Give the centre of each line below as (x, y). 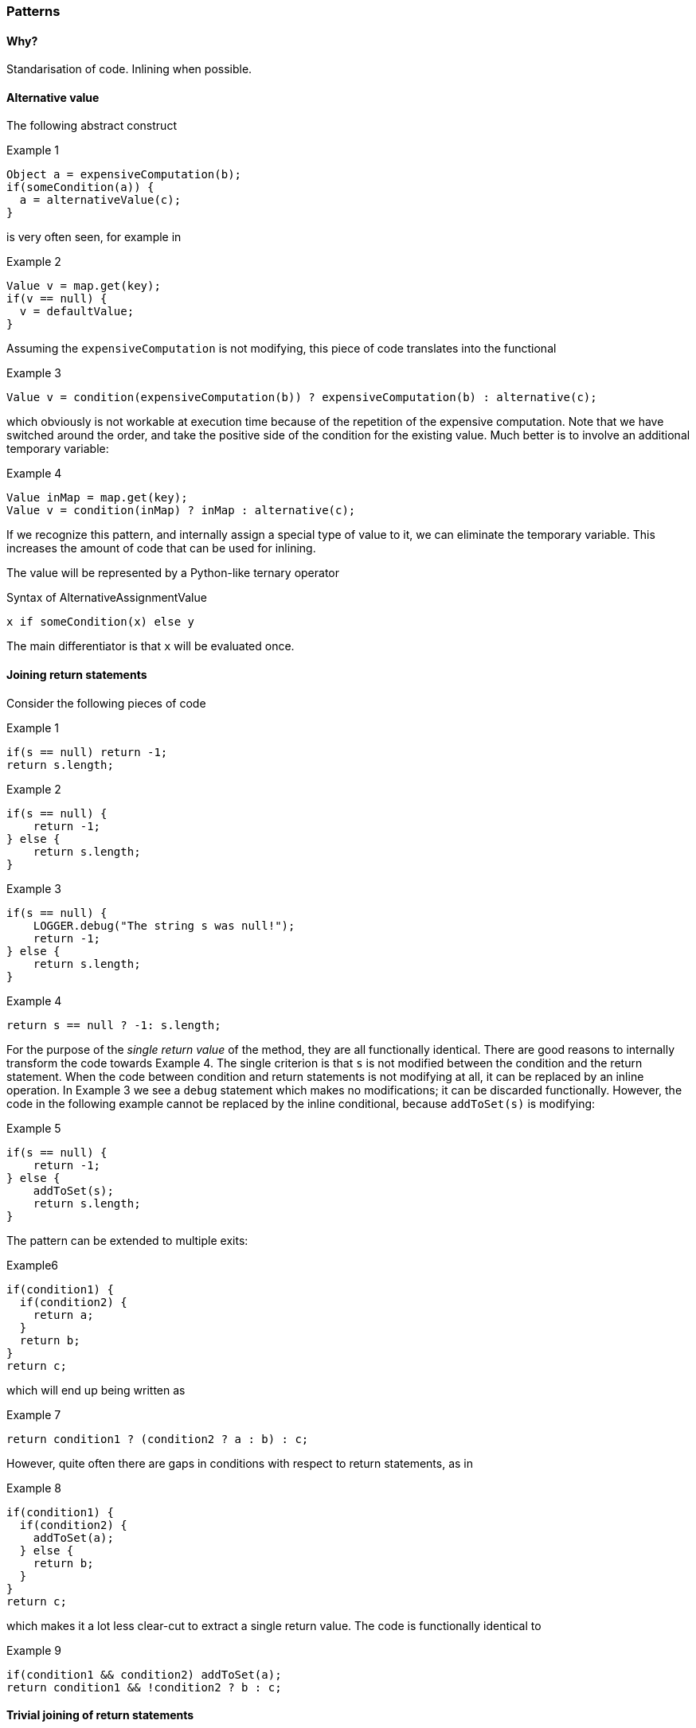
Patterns (33, 11)
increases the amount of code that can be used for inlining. (161, 548)
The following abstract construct (92, 126)
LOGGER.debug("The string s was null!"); (164, 925)
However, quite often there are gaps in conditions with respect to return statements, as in (240, 1463)
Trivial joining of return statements (100, 1715)
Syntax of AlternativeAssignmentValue (107, 598)
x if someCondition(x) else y (101, 622)
